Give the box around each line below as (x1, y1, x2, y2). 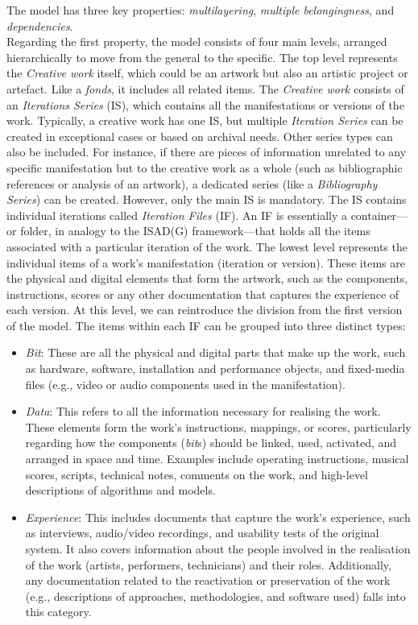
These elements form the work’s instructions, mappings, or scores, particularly (25, 418, 412, 435)
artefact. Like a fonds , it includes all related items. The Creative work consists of (6, 80, 404, 97)
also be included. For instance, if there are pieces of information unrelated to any (6, 143, 407, 160)
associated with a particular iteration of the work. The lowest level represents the (6, 238, 408, 255)
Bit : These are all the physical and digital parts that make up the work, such (25, 344, 406, 361)
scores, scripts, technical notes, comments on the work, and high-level (25, 466, 368, 482)
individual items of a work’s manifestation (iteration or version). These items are (6, 254, 405, 271)
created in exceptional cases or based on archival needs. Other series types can (6, 127, 393, 144)
